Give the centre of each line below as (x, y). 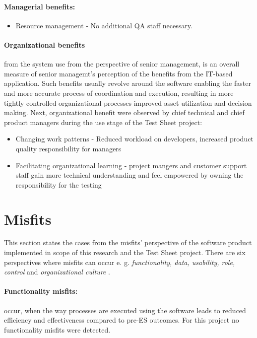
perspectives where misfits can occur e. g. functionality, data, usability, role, (120, 262)
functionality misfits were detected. (57, 329)
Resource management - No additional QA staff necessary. (104, 25)
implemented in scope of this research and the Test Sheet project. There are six (125, 252)
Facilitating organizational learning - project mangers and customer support (131, 165)
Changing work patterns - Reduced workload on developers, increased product (134, 139)
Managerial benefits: (40, 6)
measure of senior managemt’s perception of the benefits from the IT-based (118, 73)
